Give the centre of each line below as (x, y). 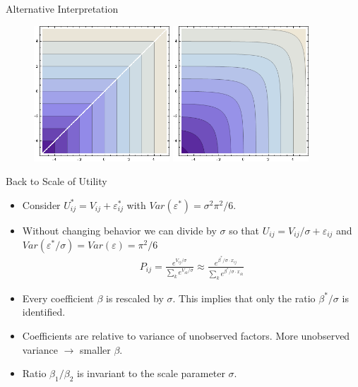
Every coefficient (58, 298)
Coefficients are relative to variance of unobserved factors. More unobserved (186, 336)
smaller (95, 349)
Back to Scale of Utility (56, 181)
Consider (41, 204)
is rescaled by (135, 298)
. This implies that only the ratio (244, 298)
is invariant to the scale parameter (151, 373)
